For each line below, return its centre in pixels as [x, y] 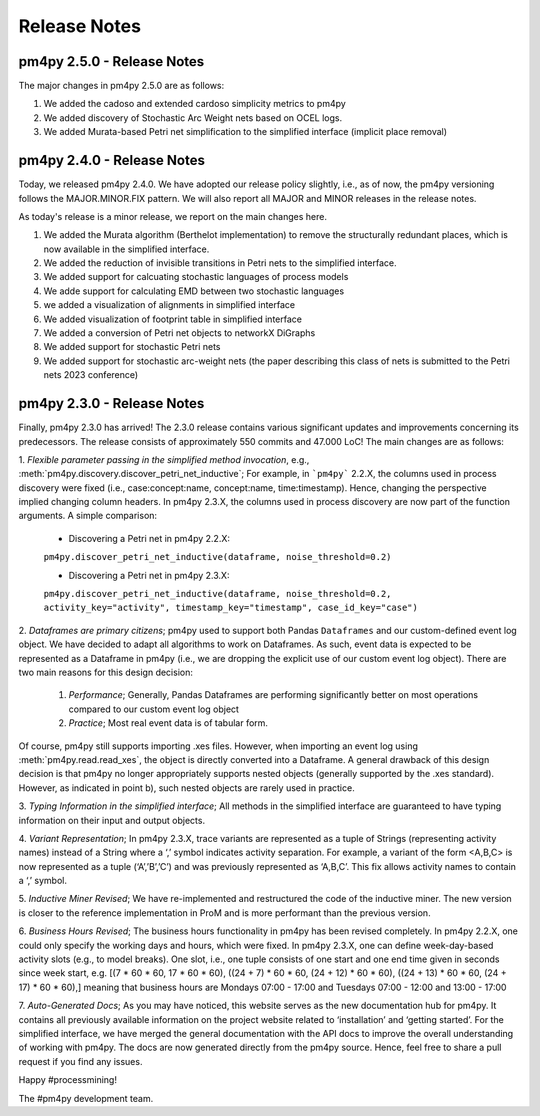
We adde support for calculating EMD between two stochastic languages [194, 291]
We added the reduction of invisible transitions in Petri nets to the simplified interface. [220, 263]
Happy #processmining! [67, 1080]
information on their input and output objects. [111, 820]
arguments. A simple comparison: [88, 516]
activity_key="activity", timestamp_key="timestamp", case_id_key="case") [231, 608]
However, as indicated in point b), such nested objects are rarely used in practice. [186, 787]
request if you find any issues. [80, 1061]
